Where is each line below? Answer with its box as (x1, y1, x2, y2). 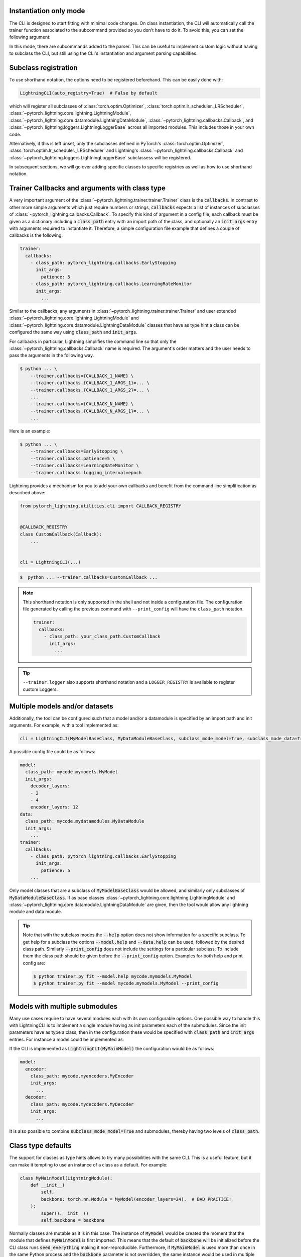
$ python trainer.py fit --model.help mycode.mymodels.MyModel (33, 973, 193, 979)
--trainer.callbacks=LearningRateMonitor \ (30, 463, 139, 469)
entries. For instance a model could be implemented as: (9, 1036, 124, 1042)
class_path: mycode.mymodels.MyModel (25, 769, 118, 775)
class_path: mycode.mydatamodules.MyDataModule (25, 819, 144, 824)
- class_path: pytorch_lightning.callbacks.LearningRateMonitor (30, 281, 192, 287)
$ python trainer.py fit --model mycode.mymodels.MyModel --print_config (33, 980, 219, 986)
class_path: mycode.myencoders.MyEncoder (30, 1073, 134, 1079)
